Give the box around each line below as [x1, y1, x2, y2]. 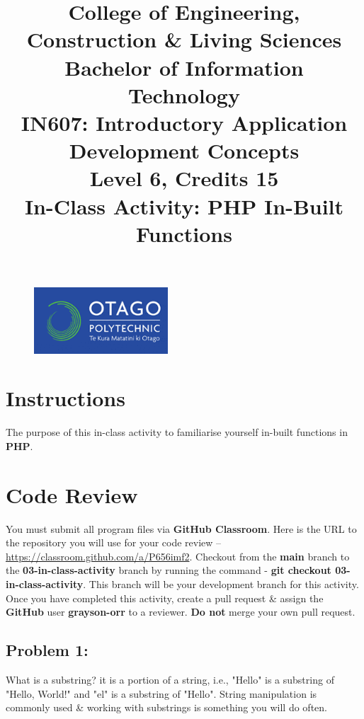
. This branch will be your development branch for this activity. [83, 576, 359, 591]
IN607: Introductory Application [21, 108, 348, 137]
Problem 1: [6, 639, 89, 661]
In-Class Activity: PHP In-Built [24, 191, 344, 220]
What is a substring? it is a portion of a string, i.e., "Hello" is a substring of [6, 672, 334, 686]
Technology [128, 80, 240, 109]
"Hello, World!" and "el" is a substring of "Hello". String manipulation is [6, 686, 317, 701]
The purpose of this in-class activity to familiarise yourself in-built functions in [6, 425, 348, 439]
